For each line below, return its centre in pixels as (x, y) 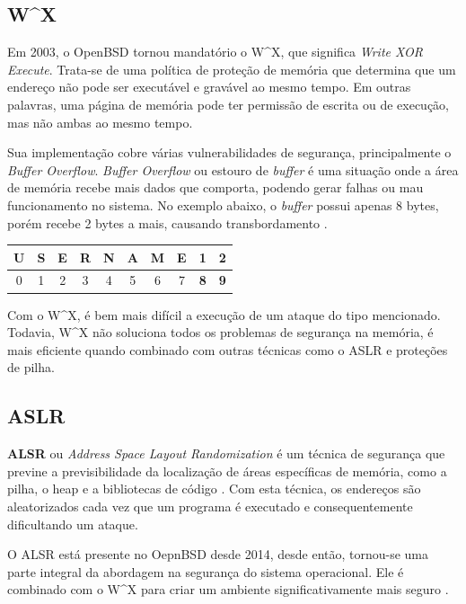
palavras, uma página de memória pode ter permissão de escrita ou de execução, (229, 104)
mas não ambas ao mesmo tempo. (100, 122)
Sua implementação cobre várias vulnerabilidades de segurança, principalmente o (229, 152)
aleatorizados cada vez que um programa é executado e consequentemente (210, 506)
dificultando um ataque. (73, 524)
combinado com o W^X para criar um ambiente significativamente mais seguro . (228, 589)
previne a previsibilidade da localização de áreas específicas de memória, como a (227, 471)
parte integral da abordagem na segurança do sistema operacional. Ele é (206, 571)
